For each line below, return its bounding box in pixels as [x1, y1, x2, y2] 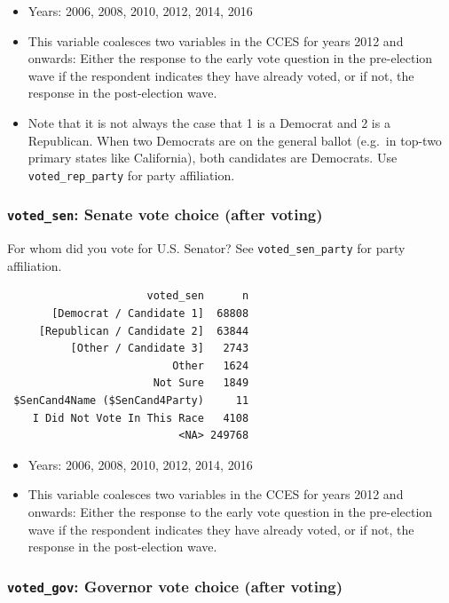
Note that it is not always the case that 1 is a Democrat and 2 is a [28, 113, 390, 131]
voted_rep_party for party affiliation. [28, 165, 235, 184]
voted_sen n [146, 290, 249, 303]
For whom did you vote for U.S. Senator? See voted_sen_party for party [7, 239, 406, 258]
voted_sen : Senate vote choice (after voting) [7, 203, 323, 226]
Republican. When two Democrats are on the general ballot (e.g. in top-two [28, 131, 442, 149]
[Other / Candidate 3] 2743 [70, 342, 249, 355]
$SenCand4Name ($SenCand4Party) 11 [13, 394, 249, 407]
